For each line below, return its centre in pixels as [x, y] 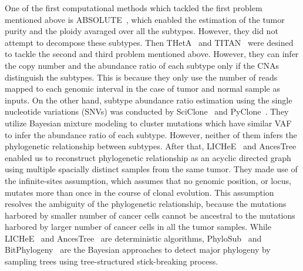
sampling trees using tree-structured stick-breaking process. [112, 261]
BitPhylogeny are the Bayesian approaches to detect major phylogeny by [138, 250]
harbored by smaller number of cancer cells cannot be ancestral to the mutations [150, 215]
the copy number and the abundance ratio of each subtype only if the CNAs [142, 65]
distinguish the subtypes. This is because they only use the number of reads [141, 77]
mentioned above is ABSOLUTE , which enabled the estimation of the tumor [145, 19]
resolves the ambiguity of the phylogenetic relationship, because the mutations [146, 204]
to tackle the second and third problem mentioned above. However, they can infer [152, 54]
